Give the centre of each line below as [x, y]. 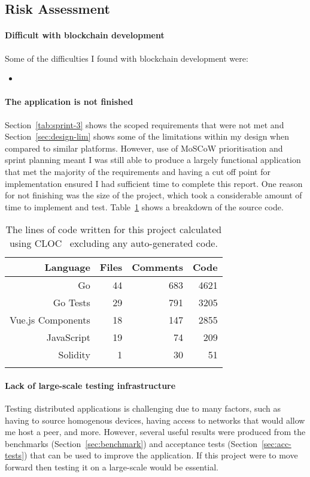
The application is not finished [69, 102]
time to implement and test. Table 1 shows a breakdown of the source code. [144, 206]
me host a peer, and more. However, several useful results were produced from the [155, 432]
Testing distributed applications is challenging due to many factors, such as [143, 408]
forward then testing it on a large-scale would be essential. [112, 467]
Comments [158, 267]
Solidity [74, 355]
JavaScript [68, 337]
